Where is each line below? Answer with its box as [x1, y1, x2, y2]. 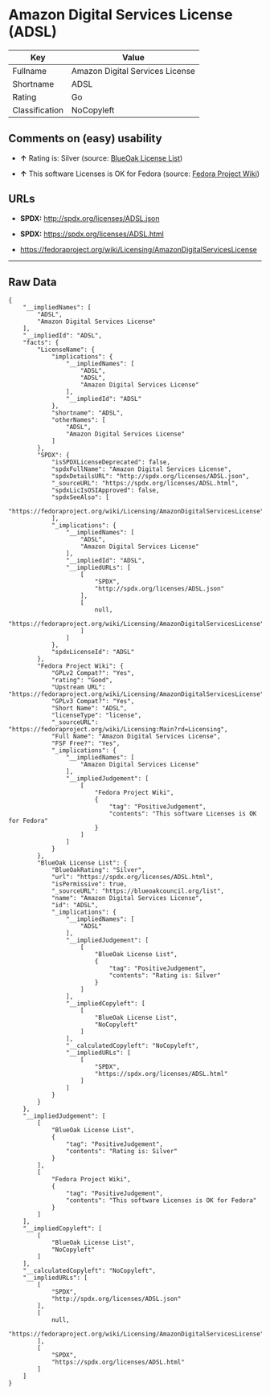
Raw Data [8, 275, 58, 288]
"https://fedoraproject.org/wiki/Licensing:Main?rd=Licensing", [8, 726, 228, 734]
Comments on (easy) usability [8, 132, 162, 145]
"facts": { [22, 339, 59, 347]
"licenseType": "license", [51, 711, 142, 720]
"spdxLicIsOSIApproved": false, [51, 486, 160, 495]
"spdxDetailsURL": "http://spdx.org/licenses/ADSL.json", [51, 472, 250, 481]
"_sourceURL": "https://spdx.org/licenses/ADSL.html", [51, 480, 239, 488]
